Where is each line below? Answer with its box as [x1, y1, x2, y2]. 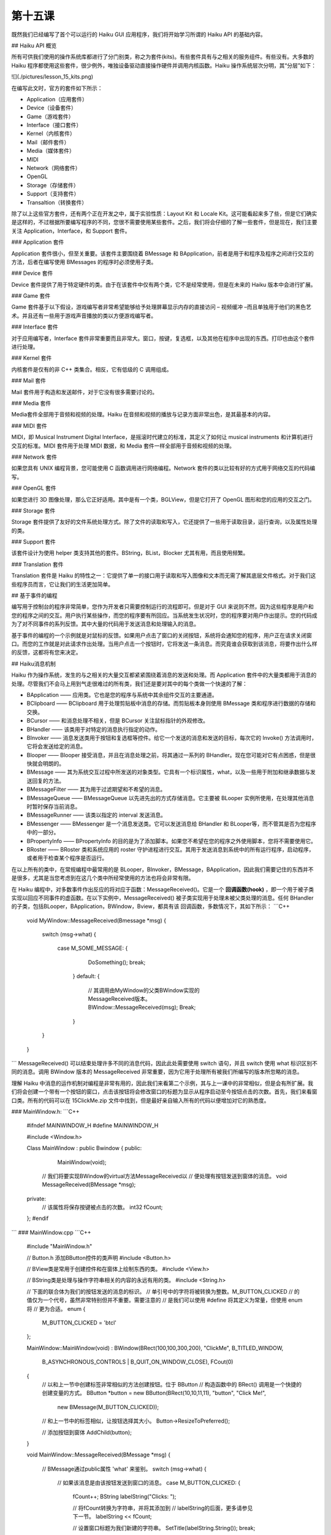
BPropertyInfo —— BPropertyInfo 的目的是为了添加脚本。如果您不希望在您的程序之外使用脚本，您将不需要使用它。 [26, 837, 317, 844]
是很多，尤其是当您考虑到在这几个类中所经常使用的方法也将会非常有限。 [11, 874, 194, 882]
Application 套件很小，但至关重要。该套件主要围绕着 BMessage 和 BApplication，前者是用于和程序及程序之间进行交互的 [11, 249, 314, 257]
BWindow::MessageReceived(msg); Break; [88, 1004, 196, 1011]
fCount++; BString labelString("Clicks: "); [72, 1493, 177, 1501]
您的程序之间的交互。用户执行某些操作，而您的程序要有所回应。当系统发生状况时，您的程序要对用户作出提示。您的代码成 [11, 612, 318, 619]
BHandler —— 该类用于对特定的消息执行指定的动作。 [26, 725, 161, 733]
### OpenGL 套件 [11, 484, 56, 492]
